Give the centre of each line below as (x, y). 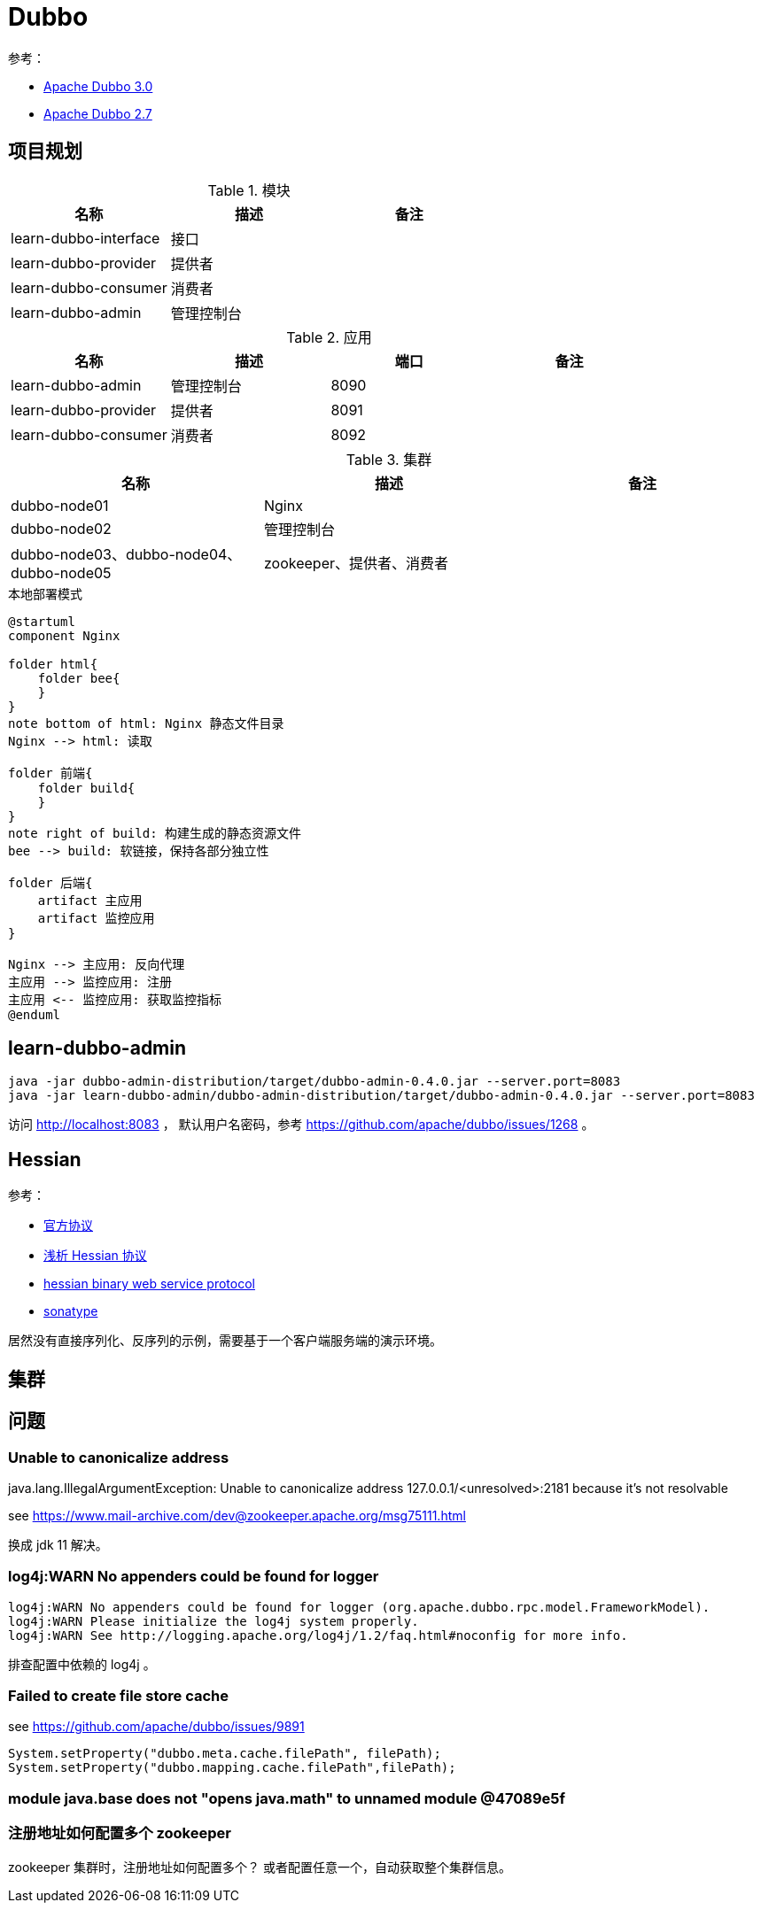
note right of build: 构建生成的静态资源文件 (155, 833)
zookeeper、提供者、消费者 (356, 563)
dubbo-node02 (61, 528)
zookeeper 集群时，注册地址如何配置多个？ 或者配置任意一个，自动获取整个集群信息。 (260, 1867)
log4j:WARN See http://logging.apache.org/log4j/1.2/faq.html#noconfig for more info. (318, 1635)
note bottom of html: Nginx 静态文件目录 (146, 723)
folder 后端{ (50, 882)
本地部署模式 (45, 593)
